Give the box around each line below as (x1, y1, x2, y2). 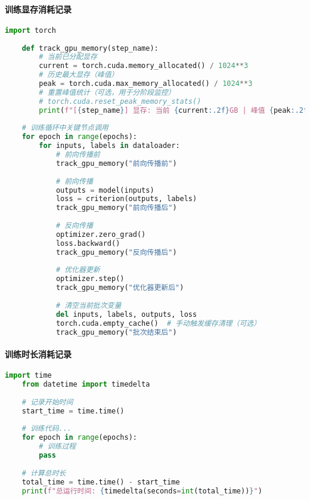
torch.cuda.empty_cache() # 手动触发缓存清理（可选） (55, 319, 261, 328)
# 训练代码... (21, 424, 72, 433)
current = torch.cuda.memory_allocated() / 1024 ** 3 (39, 61, 249, 70)
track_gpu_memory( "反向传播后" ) (55, 248, 177, 257)
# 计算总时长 (21, 468, 66, 477)
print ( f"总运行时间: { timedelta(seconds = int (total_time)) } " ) (21, 486, 262, 495)
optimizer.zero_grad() (55, 230, 146, 239)
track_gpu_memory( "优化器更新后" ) (55, 283, 184, 292)
